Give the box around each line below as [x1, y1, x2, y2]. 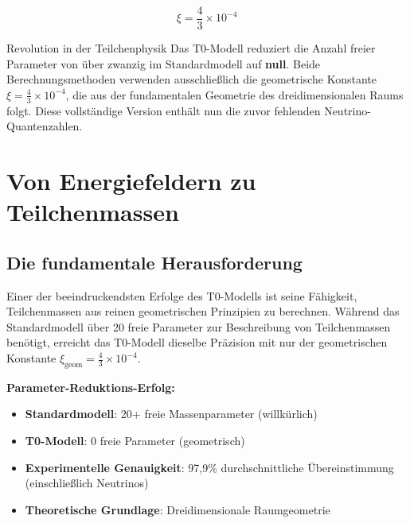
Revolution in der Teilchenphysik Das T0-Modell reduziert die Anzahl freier [6, 40, 376, 56]
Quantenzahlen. [6, 118, 83, 134]
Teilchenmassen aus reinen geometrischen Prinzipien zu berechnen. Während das [6, 303, 400, 320]
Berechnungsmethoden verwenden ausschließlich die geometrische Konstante [6, 71, 377, 87]
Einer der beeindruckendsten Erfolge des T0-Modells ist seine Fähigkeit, [6, 287, 357, 304]
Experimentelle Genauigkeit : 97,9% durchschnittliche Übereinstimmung [25, 459, 394, 475]
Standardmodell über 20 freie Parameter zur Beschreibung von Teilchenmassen [6, 318, 391, 335]
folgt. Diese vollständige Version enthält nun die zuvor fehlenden [6, 102, 321, 118]
